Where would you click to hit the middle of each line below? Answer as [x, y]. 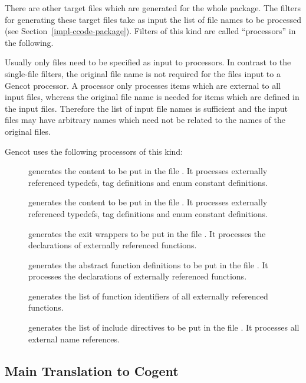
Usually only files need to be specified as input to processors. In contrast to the [148, 62]
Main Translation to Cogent [92, 370]
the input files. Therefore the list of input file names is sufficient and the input [146, 108]
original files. [28, 131]
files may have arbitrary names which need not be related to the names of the [145, 120]
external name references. [74, 339]
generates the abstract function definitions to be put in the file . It [148, 264]
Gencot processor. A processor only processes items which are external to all [143, 85]
